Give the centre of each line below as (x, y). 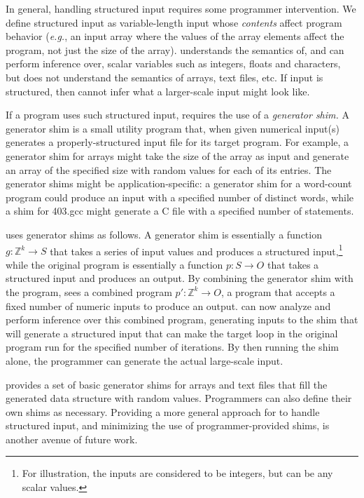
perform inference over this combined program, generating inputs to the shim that (182, 319)
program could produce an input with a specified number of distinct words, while (180, 197)
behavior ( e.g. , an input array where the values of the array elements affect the (175, 36)
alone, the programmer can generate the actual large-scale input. (145, 360)
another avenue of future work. (72, 439)
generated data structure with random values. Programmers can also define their (179, 398)
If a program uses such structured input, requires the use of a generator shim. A (177, 115)
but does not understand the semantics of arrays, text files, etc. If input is (164, 77)
